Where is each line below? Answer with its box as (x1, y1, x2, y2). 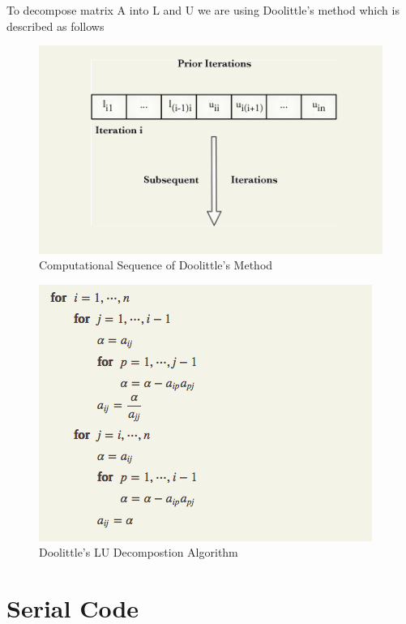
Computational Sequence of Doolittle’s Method (39, 256, 273, 273)
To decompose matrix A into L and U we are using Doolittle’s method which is (6, 2, 400, 18)
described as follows (6, 17, 105, 34)
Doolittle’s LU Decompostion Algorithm (39, 544, 238, 561)
